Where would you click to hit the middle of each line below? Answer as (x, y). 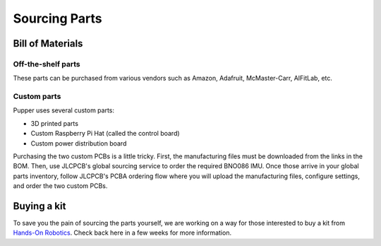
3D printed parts (55, 123)
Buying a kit (40, 206)
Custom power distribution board (79, 143)
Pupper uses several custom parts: (64, 110)
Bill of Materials (48, 43)
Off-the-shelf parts (47, 64)
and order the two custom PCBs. (60, 186)
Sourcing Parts (58, 18)
